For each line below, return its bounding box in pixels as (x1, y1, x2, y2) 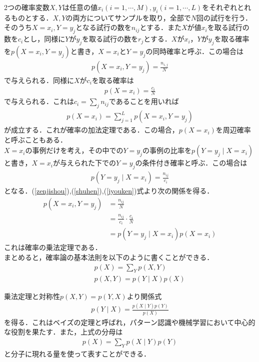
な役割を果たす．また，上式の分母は (4, 326, 123, 337)
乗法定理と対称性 (4, 291, 60, 301)
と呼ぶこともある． (4, 134, 67, 144)
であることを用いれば (108, 96, 179, 106)
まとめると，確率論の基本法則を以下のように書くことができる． (4, 251, 214, 262)
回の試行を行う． (196, 12, 252, 22)
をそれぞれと (202, 2, 244, 12)
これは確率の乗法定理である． (4, 242, 102, 252)
